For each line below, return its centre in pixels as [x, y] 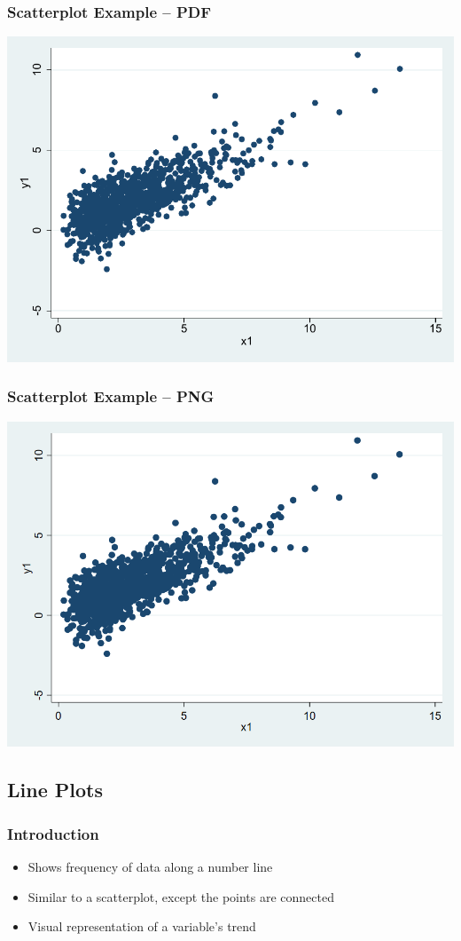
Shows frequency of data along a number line [150, 866]
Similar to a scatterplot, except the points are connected [181, 896]
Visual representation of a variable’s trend [142, 926]
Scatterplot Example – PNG [111, 396]
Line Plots [55, 790]
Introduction [53, 833]
